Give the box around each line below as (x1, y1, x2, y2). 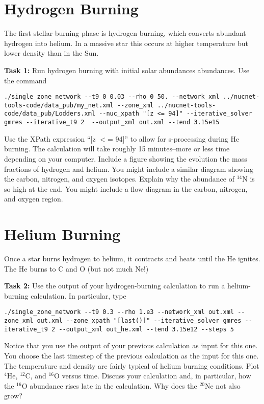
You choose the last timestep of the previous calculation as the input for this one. (4, 350, 259, 361)
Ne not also (204, 380, 241, 391)
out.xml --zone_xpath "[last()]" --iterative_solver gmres (37, 317, 242, 325)
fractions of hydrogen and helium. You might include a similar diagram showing (4, 163, 253, 174)
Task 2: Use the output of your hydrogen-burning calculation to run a (4, 280, 225, 291)
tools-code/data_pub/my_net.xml (4, 101, 114, 109)
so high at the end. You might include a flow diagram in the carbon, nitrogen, (4, 183, 248, 194)
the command (4, 75, 47, 85)
